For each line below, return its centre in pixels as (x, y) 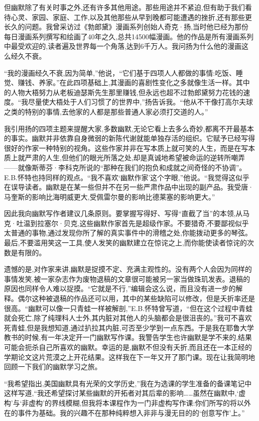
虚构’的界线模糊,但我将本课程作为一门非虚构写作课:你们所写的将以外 (140, 402)
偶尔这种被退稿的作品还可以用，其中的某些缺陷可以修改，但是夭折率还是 (136, 298)
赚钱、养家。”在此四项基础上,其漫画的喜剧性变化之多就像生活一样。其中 (134, 82)
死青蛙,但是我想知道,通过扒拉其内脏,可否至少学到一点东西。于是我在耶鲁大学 (129, 327)
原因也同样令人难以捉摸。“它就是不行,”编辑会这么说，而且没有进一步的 (120, 288)
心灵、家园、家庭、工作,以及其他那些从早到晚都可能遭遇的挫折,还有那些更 (131, 17)
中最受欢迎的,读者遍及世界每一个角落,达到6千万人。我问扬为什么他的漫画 (123, 46)
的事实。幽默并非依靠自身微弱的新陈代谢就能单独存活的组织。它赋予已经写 (126, 138)
